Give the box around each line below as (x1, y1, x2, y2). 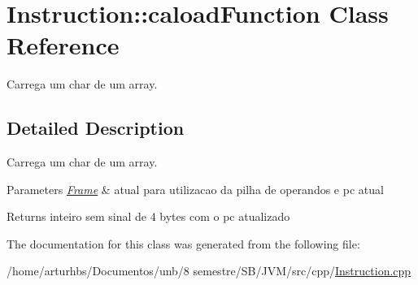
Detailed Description (7, 115, 185, 140)
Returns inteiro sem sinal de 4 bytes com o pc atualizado (7, 208, 290, 225)
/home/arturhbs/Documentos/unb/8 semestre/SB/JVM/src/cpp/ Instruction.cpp (7, 262, 411, 279)
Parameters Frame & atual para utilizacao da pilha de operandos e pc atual (7, 180, 384, 197)
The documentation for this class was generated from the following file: (7, 235, 360, 252)
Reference (7, 28, 120, 62)
